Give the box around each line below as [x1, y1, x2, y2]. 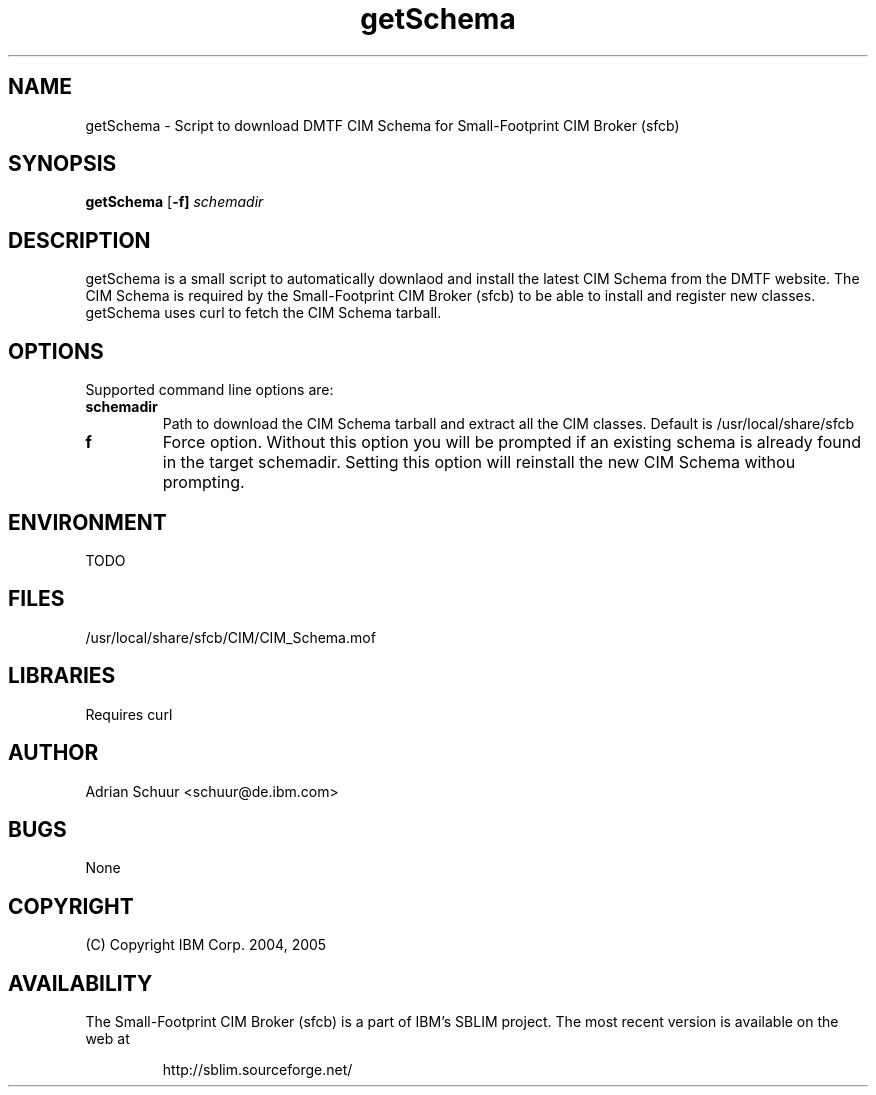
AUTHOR [8, 740, 99, 766]
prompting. [162, 472, 245, 493]
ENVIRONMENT [8, 509, 167, 535]
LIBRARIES [8, 663, 116, 689]
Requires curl [85, 705, 173, 723]
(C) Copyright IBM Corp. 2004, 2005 [85, 936, 327, 954]
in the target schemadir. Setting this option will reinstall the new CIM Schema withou [162, 452, 796, 473]
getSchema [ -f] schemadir [85, 193, 264, 211]
